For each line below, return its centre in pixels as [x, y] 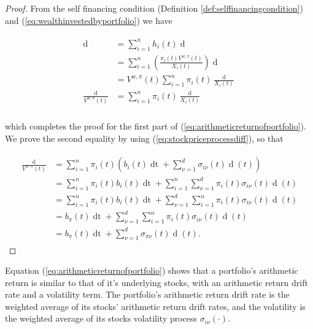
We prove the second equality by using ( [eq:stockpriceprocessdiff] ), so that [144, 138]
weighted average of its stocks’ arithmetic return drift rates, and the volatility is [155, 306]
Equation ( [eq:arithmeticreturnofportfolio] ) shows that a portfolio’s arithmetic [152, 270]
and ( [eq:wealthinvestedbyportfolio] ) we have [89, 20]
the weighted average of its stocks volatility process [101, 318]
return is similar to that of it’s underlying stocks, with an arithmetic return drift [156, 282]
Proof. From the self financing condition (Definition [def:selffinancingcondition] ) [154, 8]
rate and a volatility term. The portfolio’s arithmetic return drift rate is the [147, 294]
